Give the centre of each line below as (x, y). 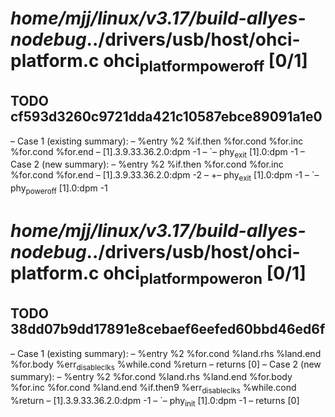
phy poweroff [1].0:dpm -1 (59, 189)
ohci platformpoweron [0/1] (205, 275)
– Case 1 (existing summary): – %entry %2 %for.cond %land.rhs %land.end (166, 353)
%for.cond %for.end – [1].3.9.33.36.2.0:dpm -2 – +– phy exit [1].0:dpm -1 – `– (165, 176)
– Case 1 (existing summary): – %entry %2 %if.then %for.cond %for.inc (157, 141)
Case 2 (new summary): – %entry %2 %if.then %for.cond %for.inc (147, 164)
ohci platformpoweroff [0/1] (205, 63)
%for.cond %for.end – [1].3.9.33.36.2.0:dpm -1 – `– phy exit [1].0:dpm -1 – (157, 152)
